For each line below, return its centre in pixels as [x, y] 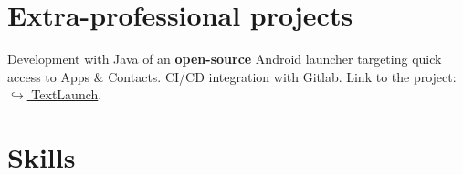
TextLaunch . [67, 94]
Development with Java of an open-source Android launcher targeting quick [225, 59]
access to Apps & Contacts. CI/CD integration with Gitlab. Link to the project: [232, 76]
